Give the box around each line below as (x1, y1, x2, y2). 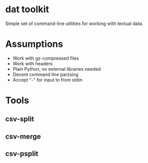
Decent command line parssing (12, 71, 79, 77)
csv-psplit (5, 149, 39, 158)
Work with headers (12, 60, 53, 67)
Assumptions (5, 38, 63, 50)
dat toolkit (5, 4, 50, 15)
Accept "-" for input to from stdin (12, 76, 83, 83)
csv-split (5, 115, 34, 123)
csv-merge (5, 132, 41, 141)
